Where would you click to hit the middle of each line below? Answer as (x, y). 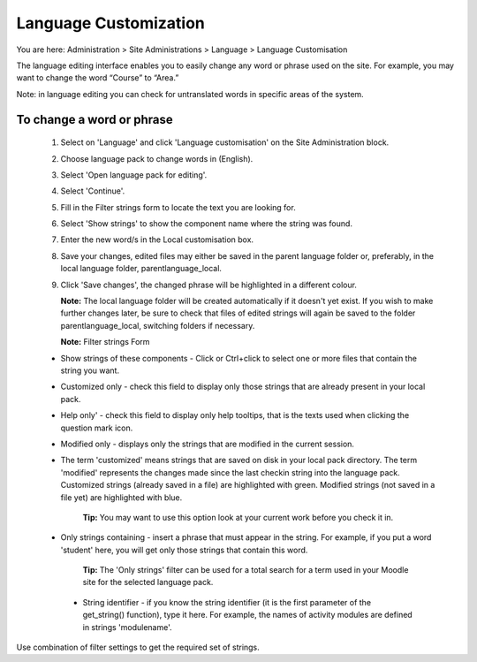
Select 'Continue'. (93, 191)
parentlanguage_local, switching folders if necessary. (158, 325)
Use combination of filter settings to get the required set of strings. (138, 647)
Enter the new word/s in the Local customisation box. (157, 240)
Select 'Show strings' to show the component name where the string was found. (207, 224)
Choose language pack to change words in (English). (157, 158)
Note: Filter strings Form (105, 342)
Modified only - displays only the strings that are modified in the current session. (208, 444)
